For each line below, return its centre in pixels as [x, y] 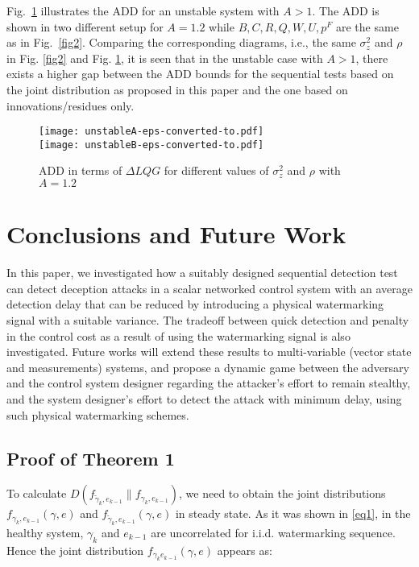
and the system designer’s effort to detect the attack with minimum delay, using [204, 398]
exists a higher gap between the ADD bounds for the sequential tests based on [200, 74]
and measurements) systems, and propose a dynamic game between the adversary [208, 367]
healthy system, [45, 533]
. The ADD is [346, 10]
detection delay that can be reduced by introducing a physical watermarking [195, 304]
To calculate [37, 493]
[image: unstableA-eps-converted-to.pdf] [151, 132]
